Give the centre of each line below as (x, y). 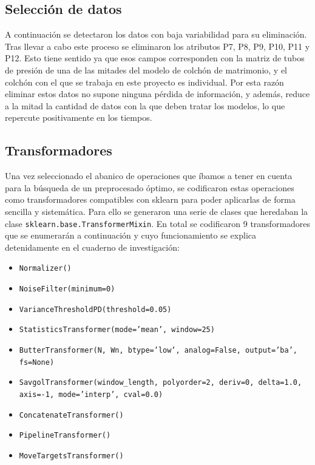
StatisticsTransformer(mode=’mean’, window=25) (117, 330)
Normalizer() (45, 269)
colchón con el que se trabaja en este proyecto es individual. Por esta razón (144, 82)
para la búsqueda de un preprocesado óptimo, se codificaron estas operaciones (150, 187)
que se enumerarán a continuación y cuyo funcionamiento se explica (130, 235)
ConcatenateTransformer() (71, 415)
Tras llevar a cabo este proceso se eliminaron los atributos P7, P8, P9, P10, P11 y (157, 46)
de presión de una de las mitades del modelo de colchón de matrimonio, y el (146, 70)
